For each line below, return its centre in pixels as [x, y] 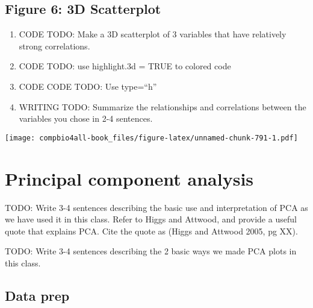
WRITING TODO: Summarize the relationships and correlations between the [163, 106]
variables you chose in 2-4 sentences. [86, 118]
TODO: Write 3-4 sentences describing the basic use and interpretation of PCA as [156, 207]
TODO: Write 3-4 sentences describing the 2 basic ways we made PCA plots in [151, 251]
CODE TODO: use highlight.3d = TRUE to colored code [125, 66]
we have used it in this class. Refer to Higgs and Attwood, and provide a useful [151, 219]
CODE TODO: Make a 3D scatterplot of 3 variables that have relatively [153, 34]
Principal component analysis [129, 178]
